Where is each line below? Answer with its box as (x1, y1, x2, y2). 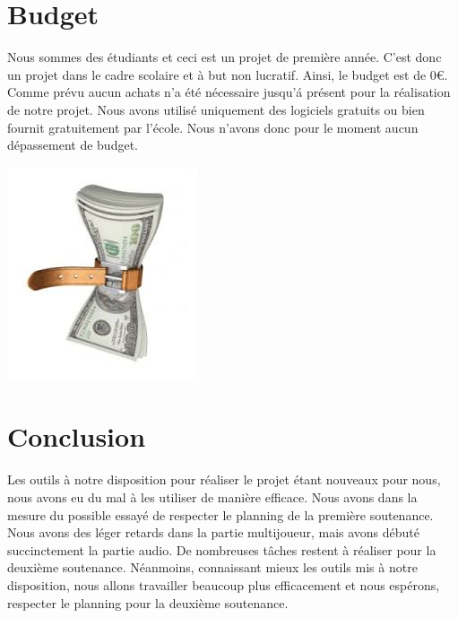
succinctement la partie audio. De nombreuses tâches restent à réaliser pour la (7, 540, 436, 559)
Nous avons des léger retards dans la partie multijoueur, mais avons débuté (7, 523, 419, 542)
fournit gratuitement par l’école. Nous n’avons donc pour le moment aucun (7, 118, 419, 136)
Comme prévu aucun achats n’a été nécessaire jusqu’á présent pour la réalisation (7, 83, 451, 101)
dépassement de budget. (7, 135, 138, 154)
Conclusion (7, 418, 146, 455)
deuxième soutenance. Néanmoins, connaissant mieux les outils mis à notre (7, 558, 418, 577)
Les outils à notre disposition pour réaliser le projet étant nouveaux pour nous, (7, 470, 441, 489)
